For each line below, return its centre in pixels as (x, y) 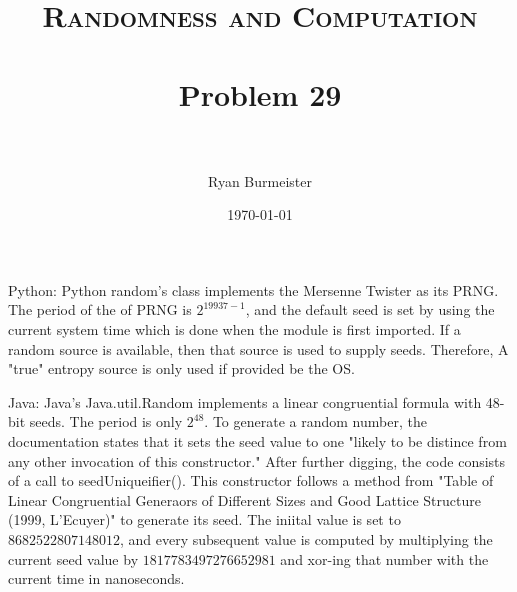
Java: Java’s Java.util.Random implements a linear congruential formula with (245, 401)
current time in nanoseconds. (96, 578)
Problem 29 (260, 93)
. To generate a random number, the (315, 421)
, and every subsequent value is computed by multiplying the (306, 539)
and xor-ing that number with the (384, 558)
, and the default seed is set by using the (370, 309)
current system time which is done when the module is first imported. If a (234, 329)
